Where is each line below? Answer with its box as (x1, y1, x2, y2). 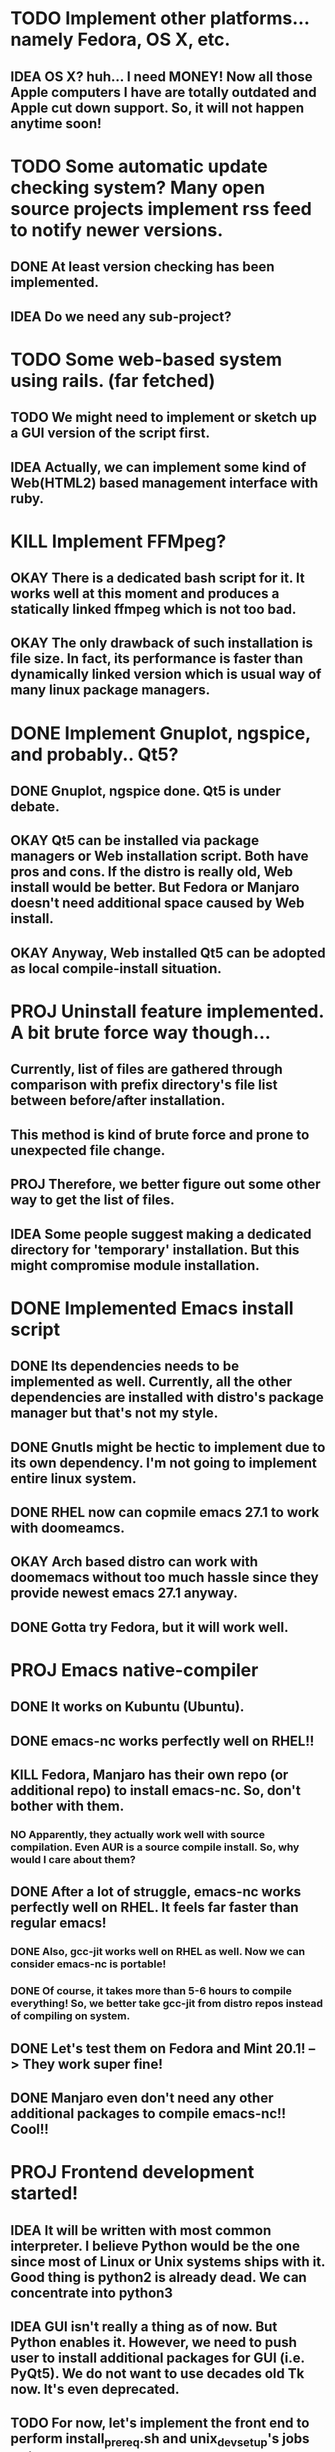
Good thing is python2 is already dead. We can (10, 2268, 307, 2286)
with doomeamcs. (10, 1519, 125, 1536)
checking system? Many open (10, 176, 266, 199)
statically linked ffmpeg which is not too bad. (10, 601, 297, 618)
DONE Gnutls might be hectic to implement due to (10, 1438, 326, 1456)
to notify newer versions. (10, 218, 223, 241)
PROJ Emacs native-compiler (10, 1658, 259, 1681)
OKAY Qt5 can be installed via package (10, 832, 260, 849)
